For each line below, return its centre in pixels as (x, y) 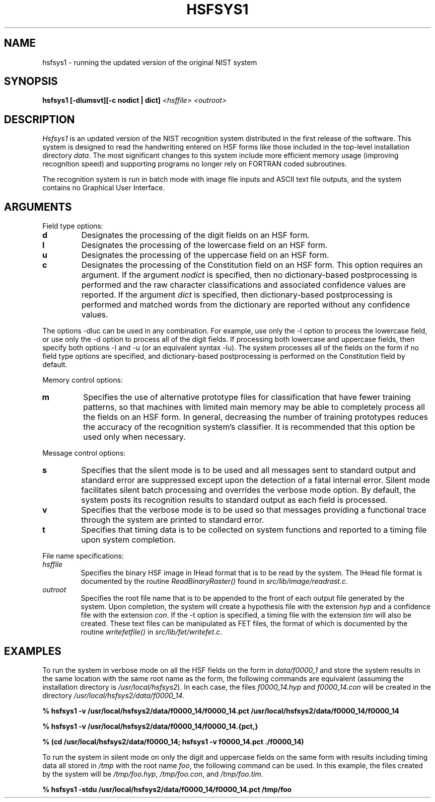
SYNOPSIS (31, 81)
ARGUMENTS (38, 207)
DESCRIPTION (39, 119)
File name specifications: (83, 556)
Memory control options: (83, 380)
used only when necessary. (134, 437)
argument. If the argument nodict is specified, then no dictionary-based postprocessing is (249, 275)
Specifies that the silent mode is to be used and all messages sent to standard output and (249, 470)
